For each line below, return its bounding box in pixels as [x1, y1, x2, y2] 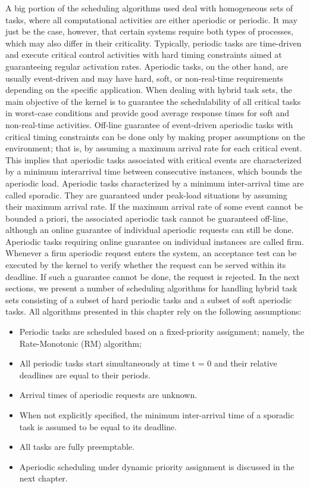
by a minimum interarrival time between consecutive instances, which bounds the [5, 165, 302, 178]
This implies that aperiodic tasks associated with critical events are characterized [5, 153, 302, 166]
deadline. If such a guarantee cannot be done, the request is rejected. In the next [5, 270, 300, 282]
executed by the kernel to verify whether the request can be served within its [5, 259, 286, 271]
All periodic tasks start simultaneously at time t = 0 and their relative [19, 357, 277, 369]
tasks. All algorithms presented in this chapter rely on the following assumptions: [5, 305, 302, 318]
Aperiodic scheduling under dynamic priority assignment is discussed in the [19, 460, 295, 473]
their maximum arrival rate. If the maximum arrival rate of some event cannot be [5, 200, 303, 213]
